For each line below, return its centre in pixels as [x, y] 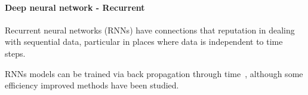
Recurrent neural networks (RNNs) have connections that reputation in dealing [150, 30]
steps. [15, 53]
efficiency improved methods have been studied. [92, 85]
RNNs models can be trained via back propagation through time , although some [154, 73]
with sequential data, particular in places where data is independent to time [144, 42]
